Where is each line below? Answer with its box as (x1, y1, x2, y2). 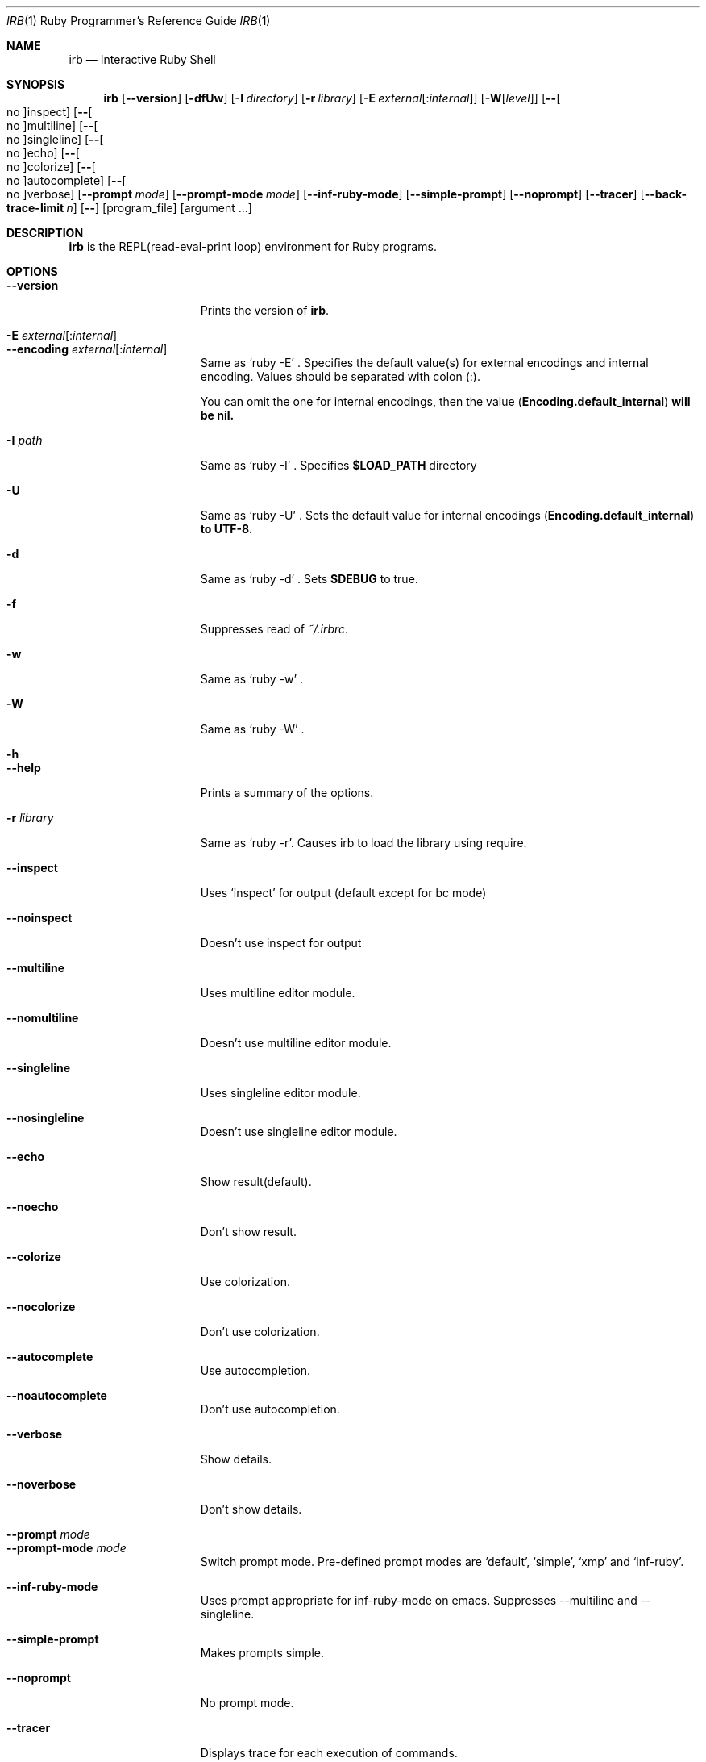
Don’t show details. (200, 1502, 302, 1516)
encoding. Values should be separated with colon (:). (200, 370, 480, 383)
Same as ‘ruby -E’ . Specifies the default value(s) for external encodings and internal (200, 356, 649, 370)
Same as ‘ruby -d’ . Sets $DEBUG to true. (200, 572, 418, 586)
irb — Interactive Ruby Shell (69, 52, 216, 66)
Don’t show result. (200, 1225, 297, 1238)
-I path (6, 433, 43, 447)
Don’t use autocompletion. (200, 1402, 340, 1416)
